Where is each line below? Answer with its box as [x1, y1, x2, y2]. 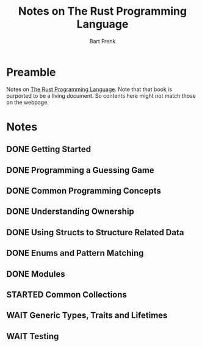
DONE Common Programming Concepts [6, 186, 162, 196]
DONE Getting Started [6, 144, 92, 155]
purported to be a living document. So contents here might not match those [6, 92, 197, 99]
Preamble [6, 65, 56, 79]
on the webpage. [6, 98, 49, 106]
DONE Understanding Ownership [6, 206, 134, 217]
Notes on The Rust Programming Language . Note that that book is [6, 86, 173, 93]
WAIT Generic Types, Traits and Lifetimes [6, 310, 168, 321]
